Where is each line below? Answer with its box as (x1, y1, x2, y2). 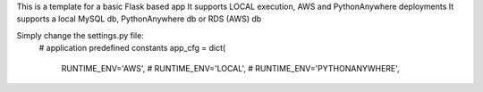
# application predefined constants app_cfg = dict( (38, 43, 226, 54)
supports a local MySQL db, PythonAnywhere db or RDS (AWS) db (16, 13, 262, 24)
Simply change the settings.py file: (16, 29, 145, 40)
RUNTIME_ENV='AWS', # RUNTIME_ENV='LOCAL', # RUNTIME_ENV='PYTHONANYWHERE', (61, 63, 400, 73)
